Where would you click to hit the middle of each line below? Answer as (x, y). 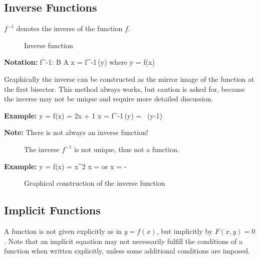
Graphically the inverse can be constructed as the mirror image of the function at (129, 79)
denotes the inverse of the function (69, 28)
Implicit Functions (52, 210)
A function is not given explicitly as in (63, 231)
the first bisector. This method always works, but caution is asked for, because (124, 89)
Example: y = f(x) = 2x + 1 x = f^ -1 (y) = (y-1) (83, 115)
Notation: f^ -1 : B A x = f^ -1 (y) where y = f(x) (79, 62)
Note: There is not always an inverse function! (76, 132)
